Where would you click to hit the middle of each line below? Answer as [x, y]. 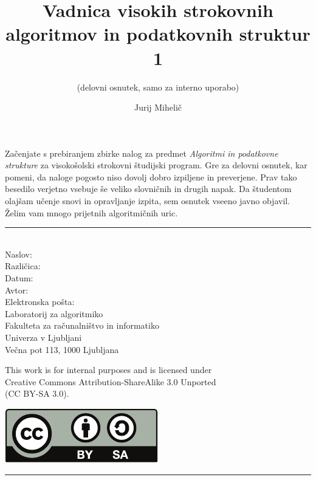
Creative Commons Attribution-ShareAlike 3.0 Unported [111, 381]
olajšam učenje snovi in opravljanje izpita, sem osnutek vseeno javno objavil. [148, 201]
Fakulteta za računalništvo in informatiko [82, 325]
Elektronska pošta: [40, 302]
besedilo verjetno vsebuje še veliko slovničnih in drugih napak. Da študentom [148, 189]
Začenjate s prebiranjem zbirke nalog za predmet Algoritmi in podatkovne [142, 153]
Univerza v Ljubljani [43, 337]
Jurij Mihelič [158, 107]
